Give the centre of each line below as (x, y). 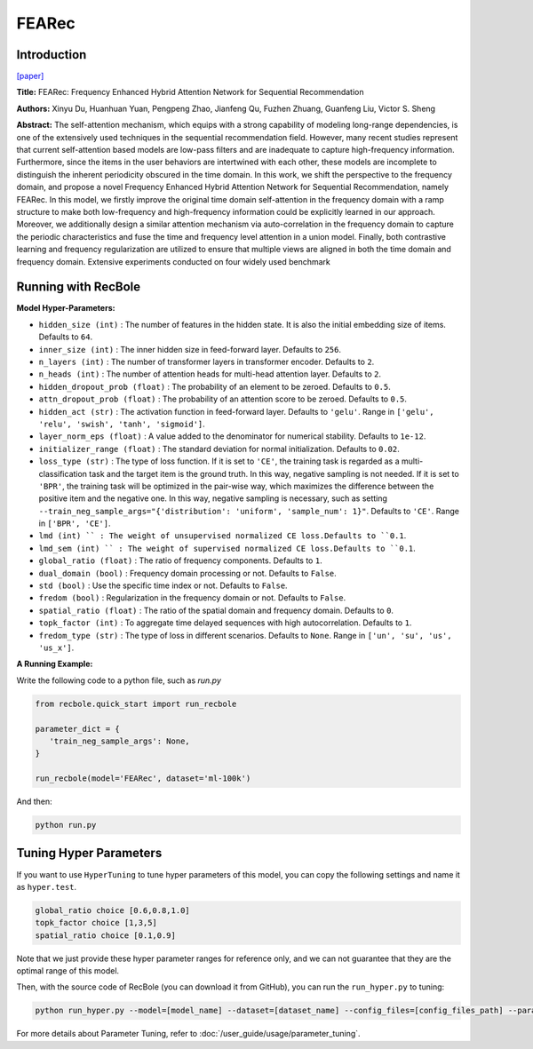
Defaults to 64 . (66, 337)
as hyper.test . (47, 886)
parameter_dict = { (77, 729)
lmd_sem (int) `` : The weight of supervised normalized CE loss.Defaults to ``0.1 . (227, 548)
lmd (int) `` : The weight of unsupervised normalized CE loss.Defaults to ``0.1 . (223, 536)
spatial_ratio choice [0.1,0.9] (106, 935)
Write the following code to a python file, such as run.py (119, 680)
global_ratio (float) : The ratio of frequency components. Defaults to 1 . (181, 560)
